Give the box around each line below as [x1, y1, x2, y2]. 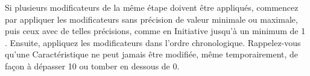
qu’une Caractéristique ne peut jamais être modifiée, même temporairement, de [5, 48, 299, 60]
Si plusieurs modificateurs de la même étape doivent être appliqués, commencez [5, 1, 299, 13]
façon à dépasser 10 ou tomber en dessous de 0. [5, 59, 180, 72]
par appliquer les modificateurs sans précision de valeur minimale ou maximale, [5, 13, 298, 25]
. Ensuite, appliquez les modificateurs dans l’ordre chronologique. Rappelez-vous [5, 36, 301, 48]
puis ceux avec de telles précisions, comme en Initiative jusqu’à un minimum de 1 [5, 25, 306, 37]
